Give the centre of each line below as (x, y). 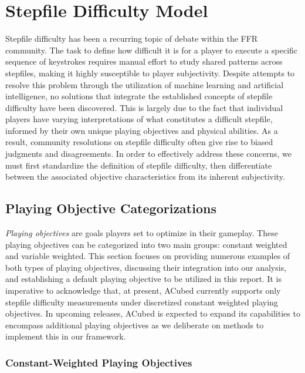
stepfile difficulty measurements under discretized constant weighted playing (142, 302)
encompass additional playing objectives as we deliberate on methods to (135, 325)
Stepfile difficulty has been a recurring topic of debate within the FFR (132, 38)
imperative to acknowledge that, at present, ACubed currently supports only (143, 290)
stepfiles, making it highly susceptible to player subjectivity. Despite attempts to (150, 73)
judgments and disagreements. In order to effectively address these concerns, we (148, 154)
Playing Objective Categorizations (111, 208)
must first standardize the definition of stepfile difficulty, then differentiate (139, 165)
